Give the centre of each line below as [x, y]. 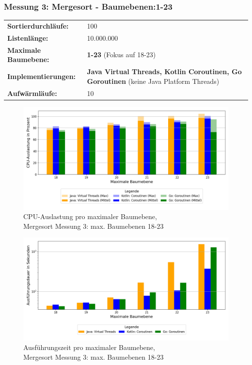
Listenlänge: [28, 38]
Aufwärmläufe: [32, 93]
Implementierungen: [42, 76]
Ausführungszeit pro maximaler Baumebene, [89, 347]
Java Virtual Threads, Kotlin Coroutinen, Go [164, 71]
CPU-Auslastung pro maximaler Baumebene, [90, 216]
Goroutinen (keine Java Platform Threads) [153, 81]
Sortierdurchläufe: [38, 25]
